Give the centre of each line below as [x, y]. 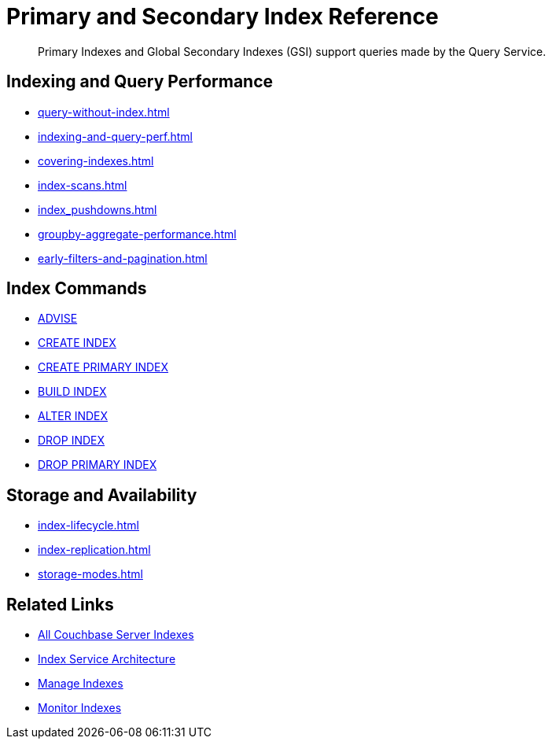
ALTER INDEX [73, 416]
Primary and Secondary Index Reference [223, 17]
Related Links [60, 604]
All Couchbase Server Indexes [116, 635]
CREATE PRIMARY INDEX [103, 367]
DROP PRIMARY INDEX [98, 465]
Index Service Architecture [107, 659]
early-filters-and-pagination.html [123, 258]
